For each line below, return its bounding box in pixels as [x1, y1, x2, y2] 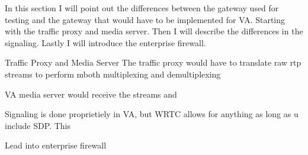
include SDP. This [5, 119, 70, 131]
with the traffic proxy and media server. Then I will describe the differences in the [5, 25, 303, 37]
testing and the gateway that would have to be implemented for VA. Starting [5, 13, 285, 25]
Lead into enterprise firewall [5, 139, 107, 151]
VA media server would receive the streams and [5, 88, 177, 100]
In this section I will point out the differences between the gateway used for [5, 2, 279, 14]
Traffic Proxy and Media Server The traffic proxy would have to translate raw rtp [5, 56, 301, 69]
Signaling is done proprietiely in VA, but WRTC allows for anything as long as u [5, 108, 299, 120]
